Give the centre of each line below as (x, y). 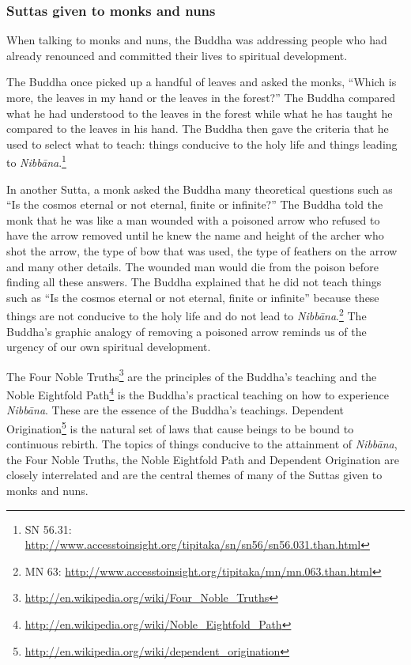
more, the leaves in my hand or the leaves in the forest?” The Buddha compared (201, 97)
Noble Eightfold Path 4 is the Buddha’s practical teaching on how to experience (198, 393)
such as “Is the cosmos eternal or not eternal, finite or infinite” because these (193, 297)
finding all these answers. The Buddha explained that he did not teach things (194, 282)
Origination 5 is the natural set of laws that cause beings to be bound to (180, 427)
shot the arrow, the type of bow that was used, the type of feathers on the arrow (202, 251)
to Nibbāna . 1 (36, 161)
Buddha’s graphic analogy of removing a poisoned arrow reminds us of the (187, 331)
